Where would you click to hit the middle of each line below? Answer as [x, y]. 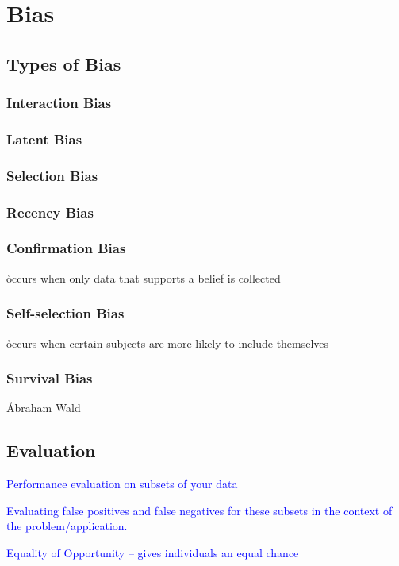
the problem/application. [67, 526]
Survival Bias [50, 378]
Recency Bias [50, 212]
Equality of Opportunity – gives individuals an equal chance [153, 552]
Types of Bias [64, 63]
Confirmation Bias [66, 248]
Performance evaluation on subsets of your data [122, 484]
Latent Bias [44, 139]
